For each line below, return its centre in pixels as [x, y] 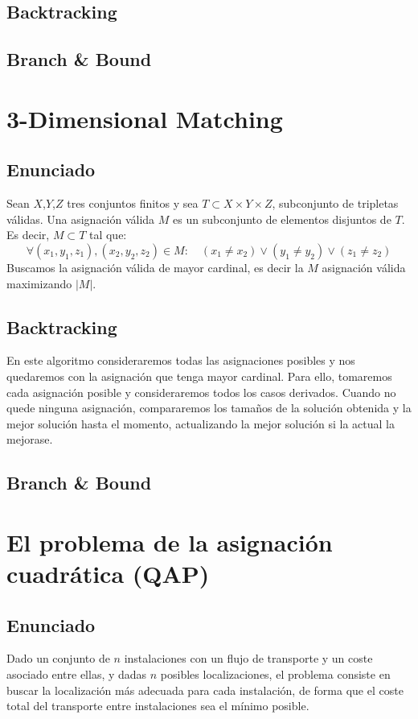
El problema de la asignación [170, 541]
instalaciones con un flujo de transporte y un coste [248, 658]
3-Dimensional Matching [145, 118]
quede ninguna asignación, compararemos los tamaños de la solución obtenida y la [209, 408]
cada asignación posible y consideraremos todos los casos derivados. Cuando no [201, 392]
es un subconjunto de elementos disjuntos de [282, 219]
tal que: [108, 235]
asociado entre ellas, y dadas [77, 674]
